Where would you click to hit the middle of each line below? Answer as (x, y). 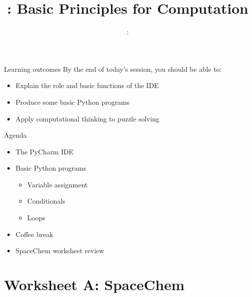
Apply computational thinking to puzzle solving (87, 118)
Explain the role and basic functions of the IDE (87, 85)
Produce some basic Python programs (72, 102)
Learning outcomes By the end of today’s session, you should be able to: (113, 69)
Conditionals (46, 201)
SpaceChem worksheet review (60, 251)
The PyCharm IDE (44, 151)
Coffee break (34, 234)
